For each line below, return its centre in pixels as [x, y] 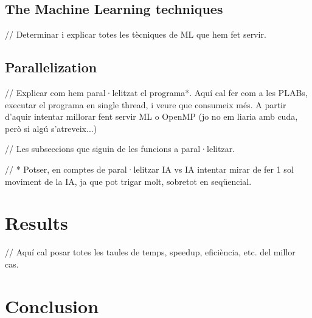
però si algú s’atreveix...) [51, 128]
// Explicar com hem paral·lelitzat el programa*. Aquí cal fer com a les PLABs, [156, 92]
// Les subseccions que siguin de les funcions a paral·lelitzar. [120, 149]
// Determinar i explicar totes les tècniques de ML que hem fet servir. [136, 34]
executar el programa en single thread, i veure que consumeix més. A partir [146, 104]
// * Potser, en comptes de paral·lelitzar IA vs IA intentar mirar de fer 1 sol [149, 169]
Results [36, 223]
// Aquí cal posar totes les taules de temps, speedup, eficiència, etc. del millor [150, 252]
